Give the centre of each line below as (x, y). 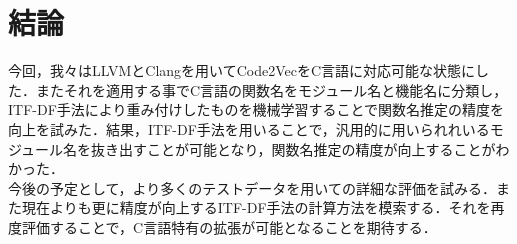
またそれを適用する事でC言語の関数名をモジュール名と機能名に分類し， (271, 89)
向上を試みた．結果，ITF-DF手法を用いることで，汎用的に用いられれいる (249, 128)
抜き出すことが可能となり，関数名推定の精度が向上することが (293, 148)
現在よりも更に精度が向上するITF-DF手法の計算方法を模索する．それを (256, 207)
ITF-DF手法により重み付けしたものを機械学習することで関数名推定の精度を (256, 109)
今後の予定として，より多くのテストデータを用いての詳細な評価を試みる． (252, 187)
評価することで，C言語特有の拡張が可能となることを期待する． (229, 226)
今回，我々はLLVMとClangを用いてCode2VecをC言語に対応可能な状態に (242, 70)
